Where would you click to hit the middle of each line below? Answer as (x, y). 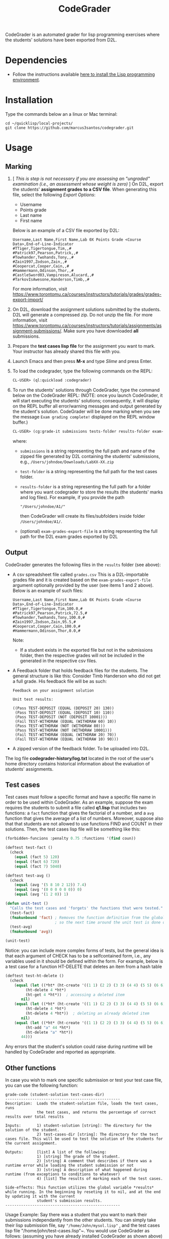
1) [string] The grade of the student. (79, 1157)
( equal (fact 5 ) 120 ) (37, 857)
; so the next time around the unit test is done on (111, 922)
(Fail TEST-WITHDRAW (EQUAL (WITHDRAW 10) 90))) (67, 739)
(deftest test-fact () (29, 848)
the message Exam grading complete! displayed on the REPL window (84, 417)
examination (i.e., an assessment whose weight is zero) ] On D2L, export (88, 184)
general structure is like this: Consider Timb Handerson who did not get (87, 676)
